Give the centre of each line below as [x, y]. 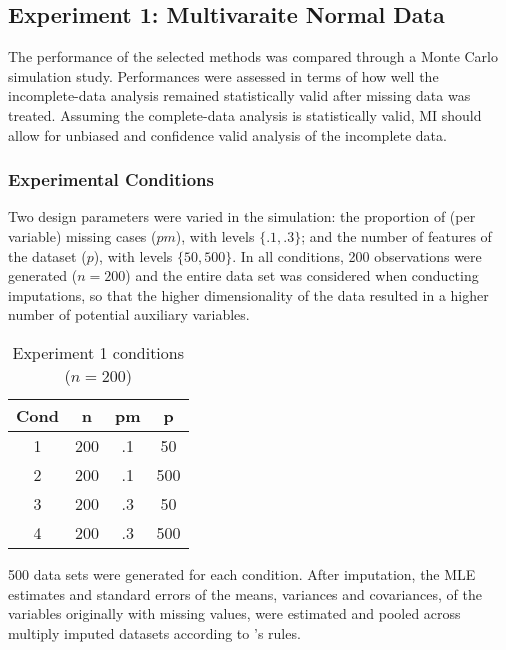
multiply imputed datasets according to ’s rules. [154, 632]
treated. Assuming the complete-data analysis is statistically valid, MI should [245, 114]
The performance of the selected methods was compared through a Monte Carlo [253, 56]
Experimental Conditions [111, 179]
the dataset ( [47, 255]
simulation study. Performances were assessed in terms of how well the [223, 75]
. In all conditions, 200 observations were [357, 255]
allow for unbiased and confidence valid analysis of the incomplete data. [227, 134]
